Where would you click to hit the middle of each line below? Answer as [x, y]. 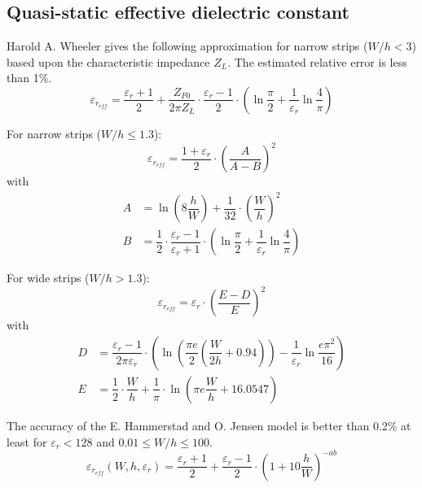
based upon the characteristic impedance [108, 61]
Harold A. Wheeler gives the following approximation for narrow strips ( [187, 46]
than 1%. [29, 78]
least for [27, 441]
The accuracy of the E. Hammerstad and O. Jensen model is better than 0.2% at [209, 425]
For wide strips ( [48, 278]
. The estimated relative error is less [317, 61]
